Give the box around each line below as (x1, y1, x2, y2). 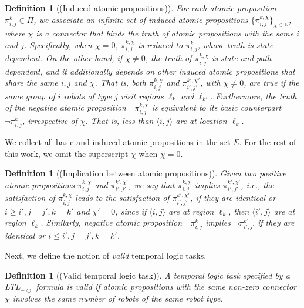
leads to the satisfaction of (75, 192, 170, 204)
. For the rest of (239, 136, 296, 148)
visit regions (120, 89, 164, 102)
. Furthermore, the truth (210, 89, 297, 102)
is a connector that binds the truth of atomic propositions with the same (36, 27, 294, 39)
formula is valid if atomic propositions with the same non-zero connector (36, 280, 296, 293)
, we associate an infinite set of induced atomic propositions (33, 13, 248, 25)
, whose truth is (197, 38, 254, 51)
